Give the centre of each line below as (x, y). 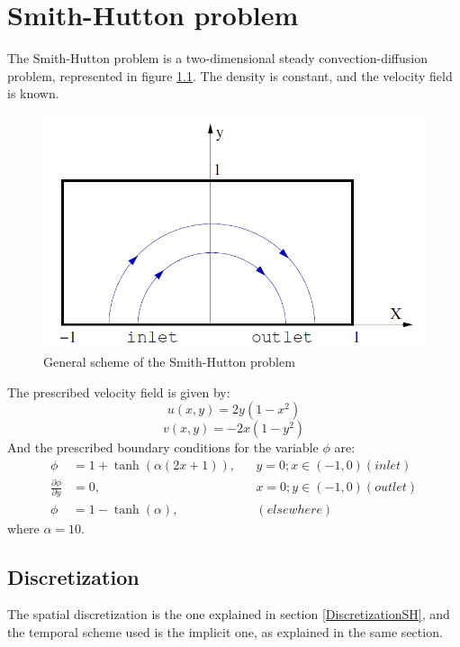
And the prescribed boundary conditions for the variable (163, 447)
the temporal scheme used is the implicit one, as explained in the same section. (225, 631)
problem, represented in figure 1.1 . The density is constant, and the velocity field (230, 75)
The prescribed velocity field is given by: (119, 392)
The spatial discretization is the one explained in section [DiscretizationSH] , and (229, 614)
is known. (33, 93)
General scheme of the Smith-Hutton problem (169, 362)
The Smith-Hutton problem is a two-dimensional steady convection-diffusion (218, 58)
